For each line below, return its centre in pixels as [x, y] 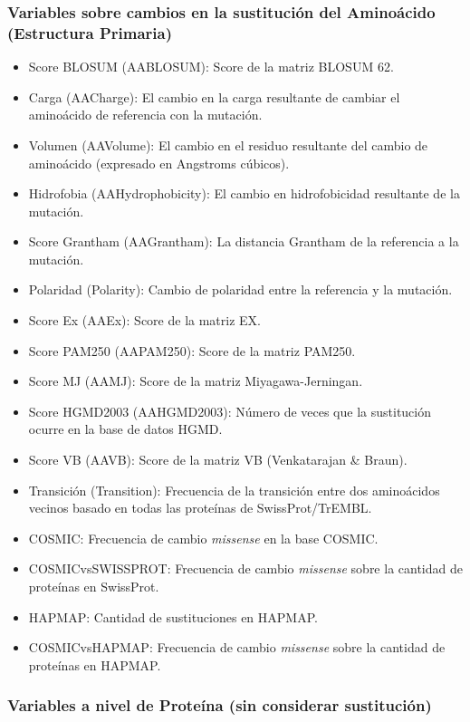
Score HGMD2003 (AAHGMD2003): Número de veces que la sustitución [230, 411]
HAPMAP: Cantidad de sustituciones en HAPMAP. [173, 616]
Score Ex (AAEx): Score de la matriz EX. [144, 320]
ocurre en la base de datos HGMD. [125, 429]
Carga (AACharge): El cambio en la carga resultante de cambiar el [214, 96]
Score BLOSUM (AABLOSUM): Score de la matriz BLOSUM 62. [211, 67]
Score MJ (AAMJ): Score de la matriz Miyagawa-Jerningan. [196, 381]
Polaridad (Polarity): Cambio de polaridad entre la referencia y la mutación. [240, 289]
